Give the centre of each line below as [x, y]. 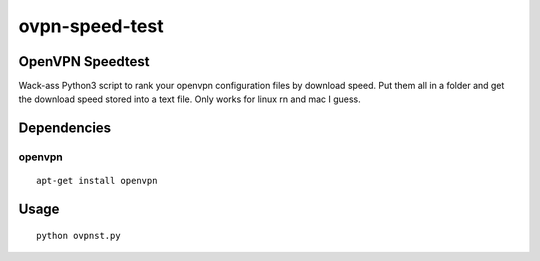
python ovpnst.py [78, 235]
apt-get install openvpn [97, 181]
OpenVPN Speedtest [84, 61]
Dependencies [65, 128]
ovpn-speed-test [91, 26]
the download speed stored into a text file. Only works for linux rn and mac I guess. [190, 99]
